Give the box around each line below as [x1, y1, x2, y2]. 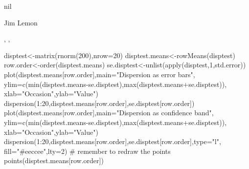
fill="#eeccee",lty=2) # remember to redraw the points [4, 146, 171, 156]
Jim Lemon [4, 17, 38, 27]
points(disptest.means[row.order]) [4, 155, 104, 166]
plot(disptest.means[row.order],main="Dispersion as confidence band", [4, 107, 214, 118]
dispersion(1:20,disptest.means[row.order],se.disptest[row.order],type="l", [4, 136, 221, 147]
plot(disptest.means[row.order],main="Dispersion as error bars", [4, 69, 195, 79]
